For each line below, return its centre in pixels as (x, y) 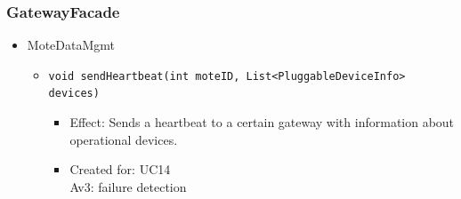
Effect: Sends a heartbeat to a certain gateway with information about (262, 122)
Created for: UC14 (120, 169)
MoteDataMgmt (71, 45)
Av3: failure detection (128, 186)
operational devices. (124, 139)
